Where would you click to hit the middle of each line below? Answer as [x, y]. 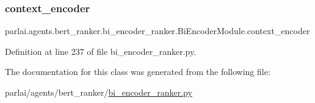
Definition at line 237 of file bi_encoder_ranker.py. [101, 51]
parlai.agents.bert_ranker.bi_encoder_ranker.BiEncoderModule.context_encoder [157, 31]
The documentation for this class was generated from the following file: [138, 72]
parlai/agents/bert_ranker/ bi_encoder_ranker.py [99, 92]
